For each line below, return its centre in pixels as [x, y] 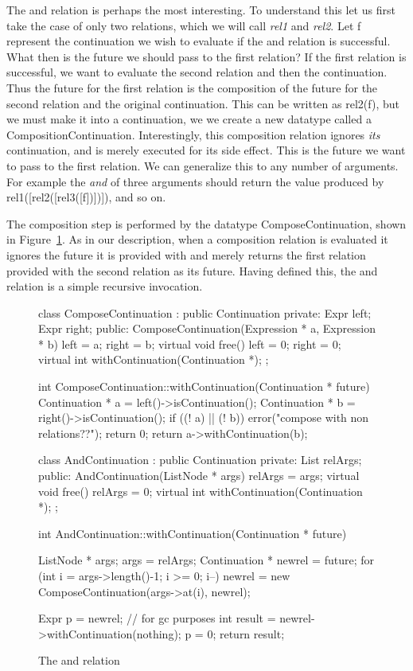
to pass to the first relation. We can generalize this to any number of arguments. [203, 165]
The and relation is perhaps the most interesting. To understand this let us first [201, 10]
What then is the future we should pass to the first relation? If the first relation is [206, 56]
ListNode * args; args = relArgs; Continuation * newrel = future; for [206, 560]
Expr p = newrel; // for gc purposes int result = [157, 618]
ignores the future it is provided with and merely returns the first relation [186, 254]
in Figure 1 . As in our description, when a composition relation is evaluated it [197, 239]
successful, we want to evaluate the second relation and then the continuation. [197, 72]
